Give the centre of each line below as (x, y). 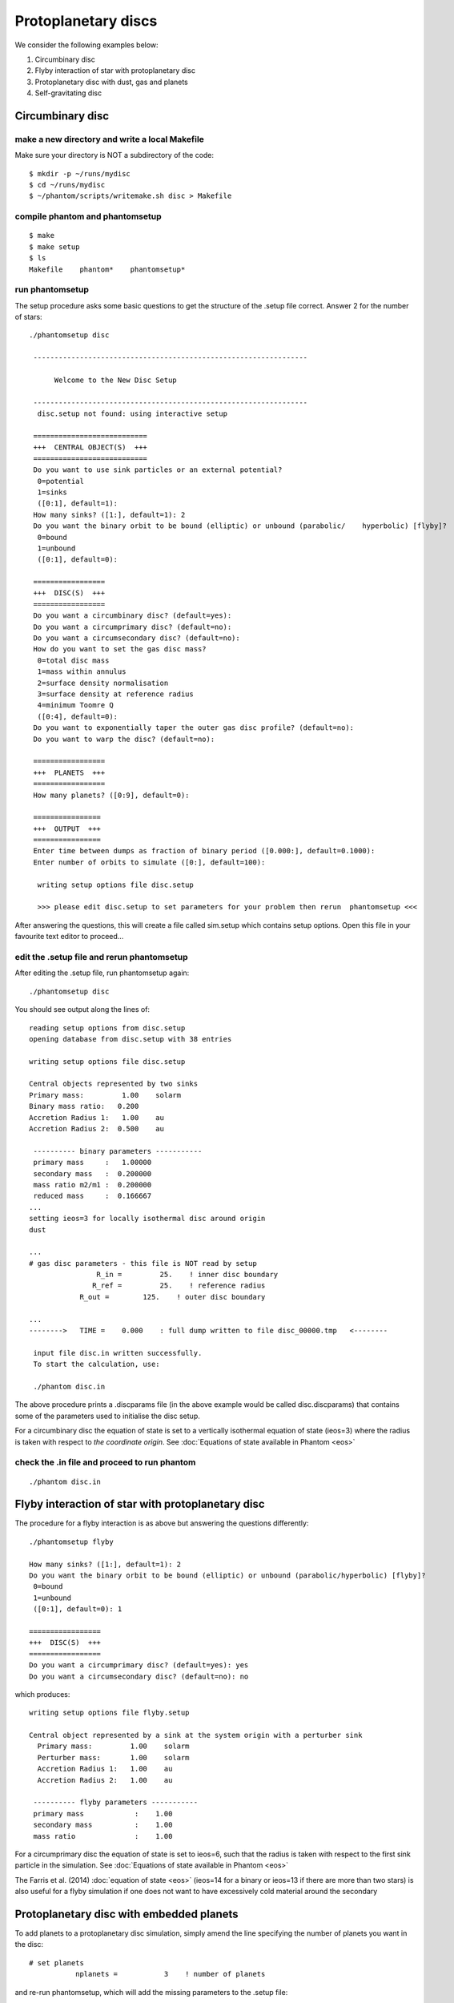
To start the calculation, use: (96, 1364)
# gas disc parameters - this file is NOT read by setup (143, 1263)
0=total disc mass (73, 660)
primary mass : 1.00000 (92, 1163)
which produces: (42, 1694)
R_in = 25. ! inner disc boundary (187, 1275)
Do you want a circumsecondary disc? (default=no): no (139, 1676)
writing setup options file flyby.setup (109, 1713)
